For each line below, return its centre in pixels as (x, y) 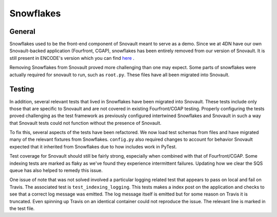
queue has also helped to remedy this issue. (56, 170)
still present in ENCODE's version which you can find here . (72, 58)
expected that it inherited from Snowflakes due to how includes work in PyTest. (93, 146)
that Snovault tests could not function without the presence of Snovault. (85, 123)
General (23, 31)
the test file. (22, 208)
